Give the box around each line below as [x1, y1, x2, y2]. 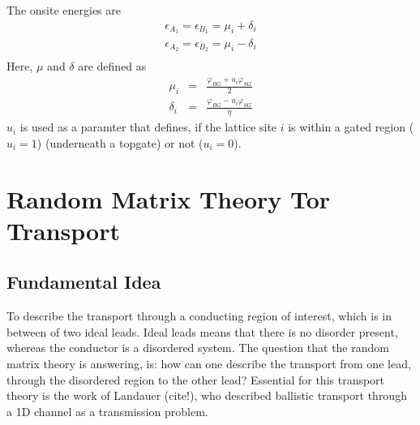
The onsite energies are [6, 2, 121, 18]
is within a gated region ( [288, 118, 414, 135]
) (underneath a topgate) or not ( [36, 134, 204, 151]
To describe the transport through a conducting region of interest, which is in [6, 307, 392, 324]
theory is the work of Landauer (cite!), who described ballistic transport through [6, 387, 407, 404]
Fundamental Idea [6, 269, 161, 294]
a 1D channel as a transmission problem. [6, 402, 208, 419]
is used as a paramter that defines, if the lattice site [19, 118, 277, 135]
